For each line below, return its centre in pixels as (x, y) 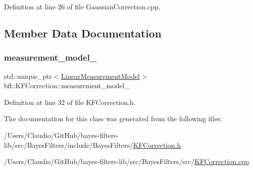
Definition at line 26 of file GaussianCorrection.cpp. (82, 6)
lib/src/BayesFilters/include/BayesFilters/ (69, 145)
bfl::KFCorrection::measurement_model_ (67, 85)
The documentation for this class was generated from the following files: (113, 119)
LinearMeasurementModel (101, 76)
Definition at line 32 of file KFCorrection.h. (70, 102)
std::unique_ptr (28, 76)
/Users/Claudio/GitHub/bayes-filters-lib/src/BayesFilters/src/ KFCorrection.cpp (126, 161)
